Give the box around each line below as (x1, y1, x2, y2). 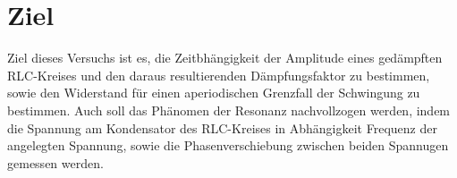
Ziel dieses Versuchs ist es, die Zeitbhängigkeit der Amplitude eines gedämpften (7, 48, 443, 67)
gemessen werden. (7, 153, 104, 172)
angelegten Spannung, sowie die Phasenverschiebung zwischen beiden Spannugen (7, 136, 449, 155)
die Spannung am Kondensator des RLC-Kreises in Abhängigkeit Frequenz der (7, 118, 437, 137)
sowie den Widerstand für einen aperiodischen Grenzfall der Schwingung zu (7, 83, 420, 102)
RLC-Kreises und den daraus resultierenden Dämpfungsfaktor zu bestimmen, (7, 65, 430, 84)
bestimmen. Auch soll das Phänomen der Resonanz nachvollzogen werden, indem (7, 100, 451, 119)
